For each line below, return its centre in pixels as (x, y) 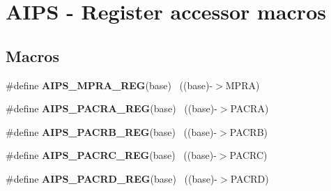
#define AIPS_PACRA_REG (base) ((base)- (111, 108)
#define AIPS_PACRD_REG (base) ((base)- (112, 178)
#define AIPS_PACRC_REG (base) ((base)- (111, 155)
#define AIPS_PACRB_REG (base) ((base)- (111, 131)
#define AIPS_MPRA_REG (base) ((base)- (109, 85)
